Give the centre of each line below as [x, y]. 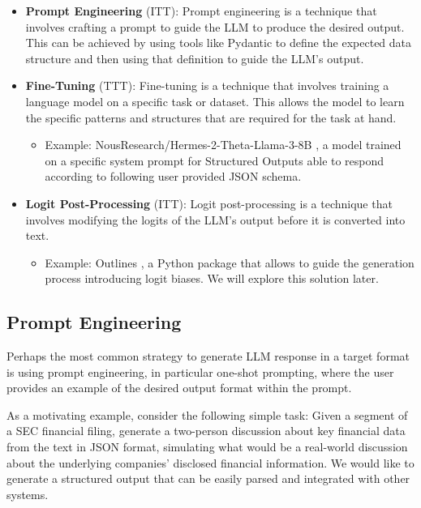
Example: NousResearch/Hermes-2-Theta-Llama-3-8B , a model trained [223, 145]
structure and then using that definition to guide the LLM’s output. [195, 58]
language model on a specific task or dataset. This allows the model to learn [215, 101]
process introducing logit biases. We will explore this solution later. [212, 278]
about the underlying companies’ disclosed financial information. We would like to [210, 462]
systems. [28, 494]
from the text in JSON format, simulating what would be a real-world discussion [207, 447]
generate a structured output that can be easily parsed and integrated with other [208, 478]
